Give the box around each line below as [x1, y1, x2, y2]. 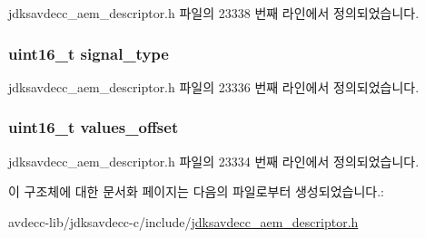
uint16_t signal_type [8, 42, 169, 64]
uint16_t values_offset [8, 116, 179, 138]
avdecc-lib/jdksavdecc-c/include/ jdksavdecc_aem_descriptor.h [8, 212, 359, 231]
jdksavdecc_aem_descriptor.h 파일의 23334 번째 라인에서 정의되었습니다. [8, 151, 420, 170]
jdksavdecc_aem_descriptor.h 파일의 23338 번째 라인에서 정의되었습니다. [8, 4, 420, 22]
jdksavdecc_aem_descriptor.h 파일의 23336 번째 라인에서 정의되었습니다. [8, 77, 420, 96]
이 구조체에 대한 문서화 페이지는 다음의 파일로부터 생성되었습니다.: [8, 182, 384, 201]
